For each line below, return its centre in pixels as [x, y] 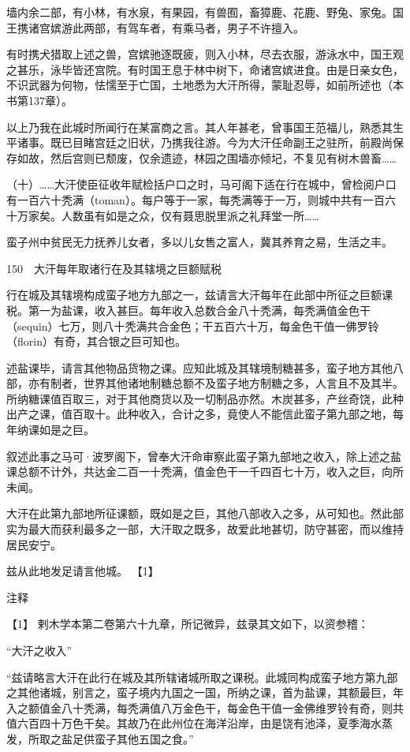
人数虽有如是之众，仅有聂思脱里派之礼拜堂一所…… [190, 215]
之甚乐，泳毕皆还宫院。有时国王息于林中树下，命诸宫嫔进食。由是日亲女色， [205, 69]
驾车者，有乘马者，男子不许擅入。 [216, 27]
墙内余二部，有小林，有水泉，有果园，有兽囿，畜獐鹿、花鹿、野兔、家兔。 [199, 12]
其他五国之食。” [155, 738]
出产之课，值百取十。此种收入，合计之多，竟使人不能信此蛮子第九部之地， [199, 414]
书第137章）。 [39, 100]
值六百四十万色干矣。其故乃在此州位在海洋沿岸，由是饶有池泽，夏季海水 [194, 723]
